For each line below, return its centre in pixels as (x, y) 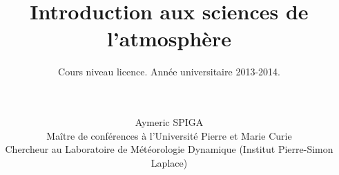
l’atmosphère (169, 38)
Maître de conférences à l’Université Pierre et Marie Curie (169, 135)
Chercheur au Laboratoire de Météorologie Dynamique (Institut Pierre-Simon (169, 149)
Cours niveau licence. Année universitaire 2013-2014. (169, 72)
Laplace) (169, 162)
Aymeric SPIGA (169, 122)
